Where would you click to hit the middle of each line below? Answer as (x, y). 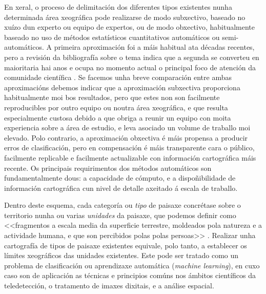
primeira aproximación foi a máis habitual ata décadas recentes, (154, 47)
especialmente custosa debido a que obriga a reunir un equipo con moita (118, 117)
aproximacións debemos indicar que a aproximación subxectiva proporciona (122, 87)
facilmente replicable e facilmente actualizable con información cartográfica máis (130, 157)
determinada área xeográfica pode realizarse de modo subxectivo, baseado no (125, 17)
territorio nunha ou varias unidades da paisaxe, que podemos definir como (120, 215)
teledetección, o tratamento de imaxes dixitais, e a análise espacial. (109, 286)
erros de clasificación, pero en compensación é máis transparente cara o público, (129, 148)
